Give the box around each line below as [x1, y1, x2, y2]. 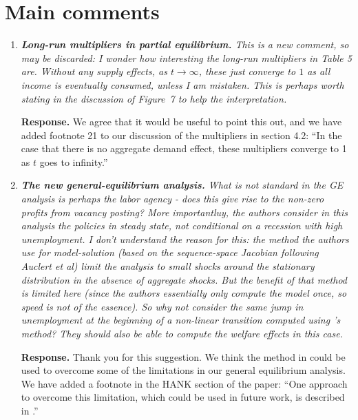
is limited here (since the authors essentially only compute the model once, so [21, 286, 347, 300]
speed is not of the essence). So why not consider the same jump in [21, 299, 304, 313]
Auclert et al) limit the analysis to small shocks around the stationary [21, 259, 315, 273]
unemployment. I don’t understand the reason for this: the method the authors [21, 231, 349, 246]
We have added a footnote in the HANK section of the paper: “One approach [21, 376, 348, 390]
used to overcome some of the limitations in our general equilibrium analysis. [21, 363, 346, 377]
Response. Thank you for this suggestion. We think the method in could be [21, 349, 346, 364]
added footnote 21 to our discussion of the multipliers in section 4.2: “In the [21, 127, 342, 142]
